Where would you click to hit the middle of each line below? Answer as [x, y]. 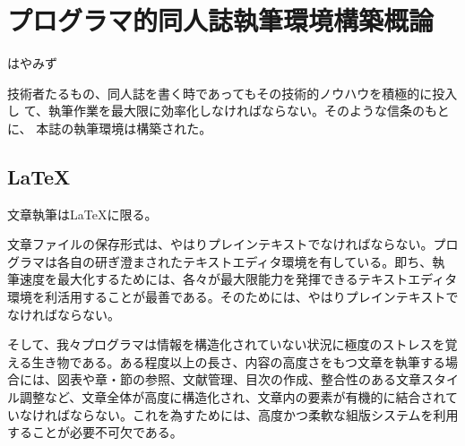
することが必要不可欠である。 [95, 432]
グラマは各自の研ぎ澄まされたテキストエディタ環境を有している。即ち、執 [226, 261]
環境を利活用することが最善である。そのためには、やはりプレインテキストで [233, 297]
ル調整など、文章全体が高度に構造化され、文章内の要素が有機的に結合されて [233, 397]
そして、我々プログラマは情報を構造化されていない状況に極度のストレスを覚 [232, 344]
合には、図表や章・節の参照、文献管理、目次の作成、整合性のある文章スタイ [233, 379]
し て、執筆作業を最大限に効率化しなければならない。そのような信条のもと [228, 111]
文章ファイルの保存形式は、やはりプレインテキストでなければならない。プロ [233, 244]
